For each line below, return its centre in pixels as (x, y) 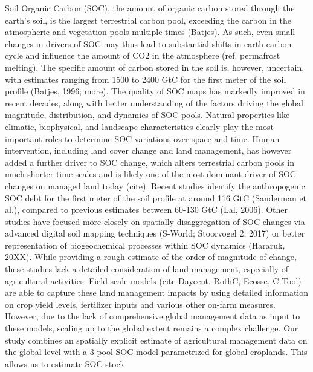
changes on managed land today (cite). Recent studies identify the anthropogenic (155, 185)
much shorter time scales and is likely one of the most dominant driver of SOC (150, 174)
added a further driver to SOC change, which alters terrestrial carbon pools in (150, 162)
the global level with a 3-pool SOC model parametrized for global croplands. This (156, 352)
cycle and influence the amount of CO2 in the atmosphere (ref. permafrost (143, 55)
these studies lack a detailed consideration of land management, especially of (147, 269)
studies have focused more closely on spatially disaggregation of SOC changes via (155, 221)
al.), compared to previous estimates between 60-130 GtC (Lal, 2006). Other (147, 210)
